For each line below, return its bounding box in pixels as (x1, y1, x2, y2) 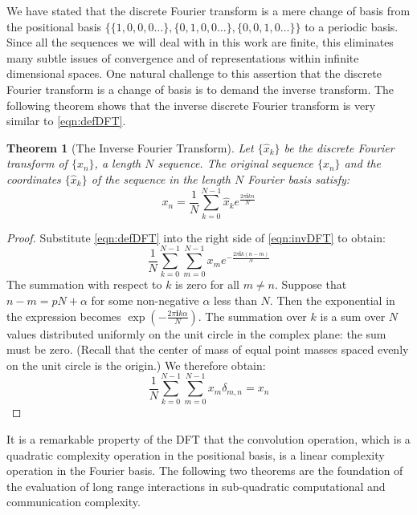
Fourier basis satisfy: (247, 170, 350, 187)
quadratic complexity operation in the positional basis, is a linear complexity (6, 446, 385, 463)
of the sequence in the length (91, 170, 231, 187)
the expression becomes (6, 307, 121, 324)
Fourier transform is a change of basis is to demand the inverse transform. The (6, 80, 395, 97)
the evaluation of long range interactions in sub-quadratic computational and (6, 477, 386, 494)
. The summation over (198, 307, 307, 324)
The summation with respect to (6, 276, 162, 293)
